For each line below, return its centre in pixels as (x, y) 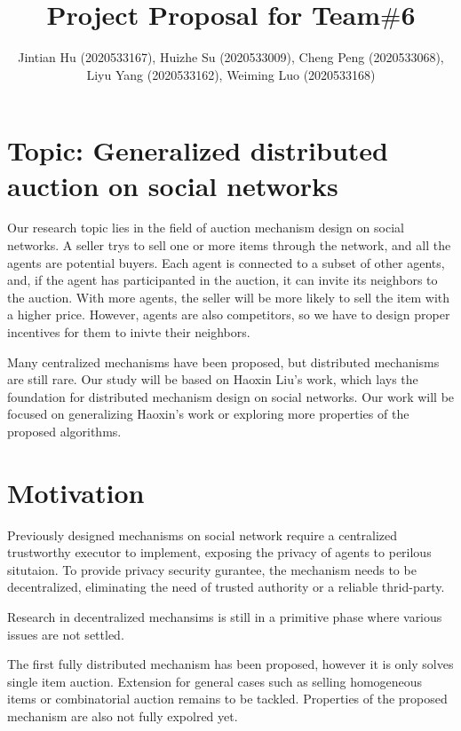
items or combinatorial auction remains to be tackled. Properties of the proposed (227, 699)
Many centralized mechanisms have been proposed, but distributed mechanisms (223, 362)
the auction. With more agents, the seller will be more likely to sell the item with (229, 297)
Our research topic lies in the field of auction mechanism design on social (206, 228)
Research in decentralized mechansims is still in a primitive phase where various (225, 617)
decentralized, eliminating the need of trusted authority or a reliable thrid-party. (226, 587)
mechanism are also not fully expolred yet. (123, 716)
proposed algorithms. (64, 431)
